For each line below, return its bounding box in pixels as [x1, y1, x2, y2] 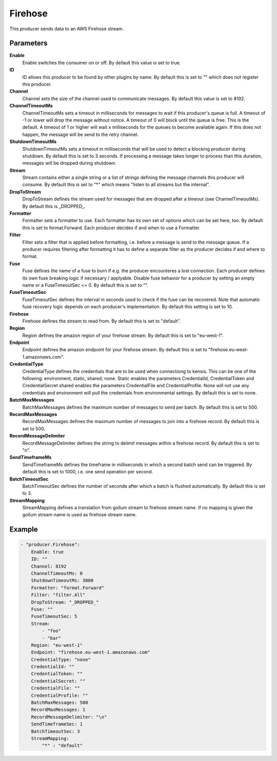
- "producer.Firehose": [20, 542, 81, 548]
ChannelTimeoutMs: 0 [31, 571, 83, 576]
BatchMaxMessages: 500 [31, 700, 88, 706]
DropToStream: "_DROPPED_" [31, 599, 100, 605]
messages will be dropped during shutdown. [22, 160, 116, 166]
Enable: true [31, 549, 64, 555]
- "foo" [42, 628, 62, 634]
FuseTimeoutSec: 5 [31, 613, 77, 619]
